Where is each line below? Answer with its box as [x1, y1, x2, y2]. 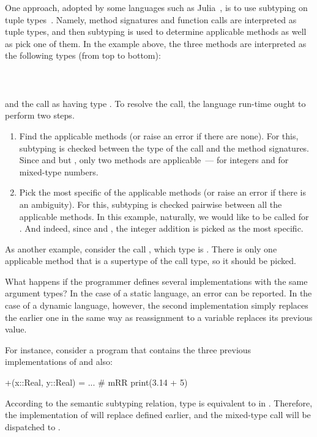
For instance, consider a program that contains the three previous [5, 343, 252, 356]
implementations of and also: [5, 355, 113, 368]
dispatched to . [5, 420, 61, 433]
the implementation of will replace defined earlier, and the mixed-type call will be [5, 408, 311, 421]
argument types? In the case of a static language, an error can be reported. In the [5, 287, 312, 299]
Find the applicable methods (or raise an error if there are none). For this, [19, 129, 299, 142]
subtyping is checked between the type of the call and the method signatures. [19, 141, 310, 154]
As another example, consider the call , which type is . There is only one [5, 242, 277, 255]
